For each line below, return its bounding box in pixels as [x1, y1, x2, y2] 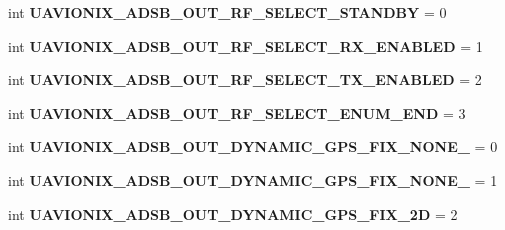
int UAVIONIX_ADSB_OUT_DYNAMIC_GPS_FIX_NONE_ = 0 [8, 136, 498, 157]
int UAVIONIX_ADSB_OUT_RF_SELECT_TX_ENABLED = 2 [8, 69, 482, 90]
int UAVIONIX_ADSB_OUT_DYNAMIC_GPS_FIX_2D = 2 [8, 203, 458, 224]
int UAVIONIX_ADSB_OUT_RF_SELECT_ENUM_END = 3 [8, 102, 466, 123]
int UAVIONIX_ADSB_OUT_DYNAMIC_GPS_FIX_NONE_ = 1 [8, 169, 498, 190]
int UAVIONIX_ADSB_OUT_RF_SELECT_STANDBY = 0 [8, 2, 447, 22]
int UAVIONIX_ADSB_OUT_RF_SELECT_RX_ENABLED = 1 [8, 35, 483, 56]
